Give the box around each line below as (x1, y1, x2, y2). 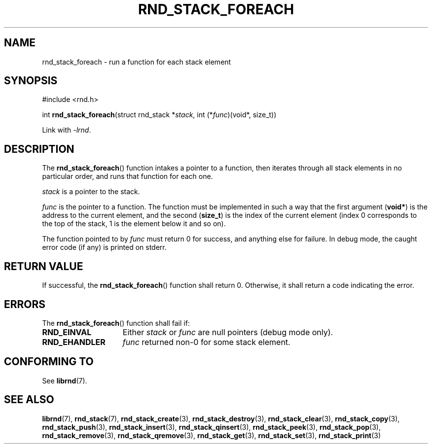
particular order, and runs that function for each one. (42, 172, 213, 181)
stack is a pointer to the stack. (42, 187, 140, 196)
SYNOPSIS (4, 74, 58, 87)
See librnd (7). (42, 376, 87, 385)
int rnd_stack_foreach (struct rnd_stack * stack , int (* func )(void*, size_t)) (42, 110, 277, 119)
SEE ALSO (4, 393, 54, 406)
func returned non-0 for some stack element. (122, 337, 290, 347)
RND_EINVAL (42, 327, 92, 337)
